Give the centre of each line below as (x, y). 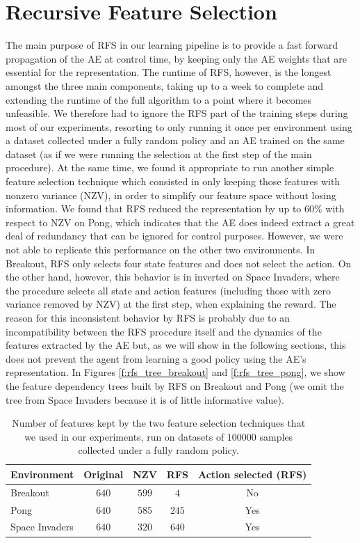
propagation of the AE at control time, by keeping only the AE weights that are (176, 58)
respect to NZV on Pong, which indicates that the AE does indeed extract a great (180, 222)
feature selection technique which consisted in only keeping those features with (173, 181)
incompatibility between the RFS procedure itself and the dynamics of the (164, 331)
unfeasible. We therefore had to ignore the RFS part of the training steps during (177, 113)
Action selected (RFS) (252, 474)
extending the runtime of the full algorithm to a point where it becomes (159, 99)
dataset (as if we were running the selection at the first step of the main (159, 154)
